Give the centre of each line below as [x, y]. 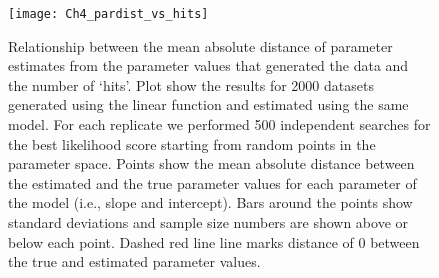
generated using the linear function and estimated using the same [208, 104]
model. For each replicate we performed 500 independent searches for [219, 124]
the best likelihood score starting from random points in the [192, 143]
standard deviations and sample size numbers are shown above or [208, 222]
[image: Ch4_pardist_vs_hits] [108, 14]
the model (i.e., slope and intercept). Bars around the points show [210, 202]
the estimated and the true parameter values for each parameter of [212, 182]
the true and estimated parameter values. [134, 261]
